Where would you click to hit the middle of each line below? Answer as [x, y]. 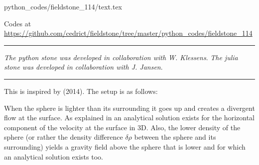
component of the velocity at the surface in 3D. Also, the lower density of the [122, 127]
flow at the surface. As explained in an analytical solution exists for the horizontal [129, 118]
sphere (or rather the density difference [64, 137]
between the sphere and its [175, 137]
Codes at [18, 23]
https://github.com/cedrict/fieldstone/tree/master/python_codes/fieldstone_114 [128, 33]
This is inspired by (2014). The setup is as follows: [81, 91]
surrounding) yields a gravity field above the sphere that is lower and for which [125, 146]
